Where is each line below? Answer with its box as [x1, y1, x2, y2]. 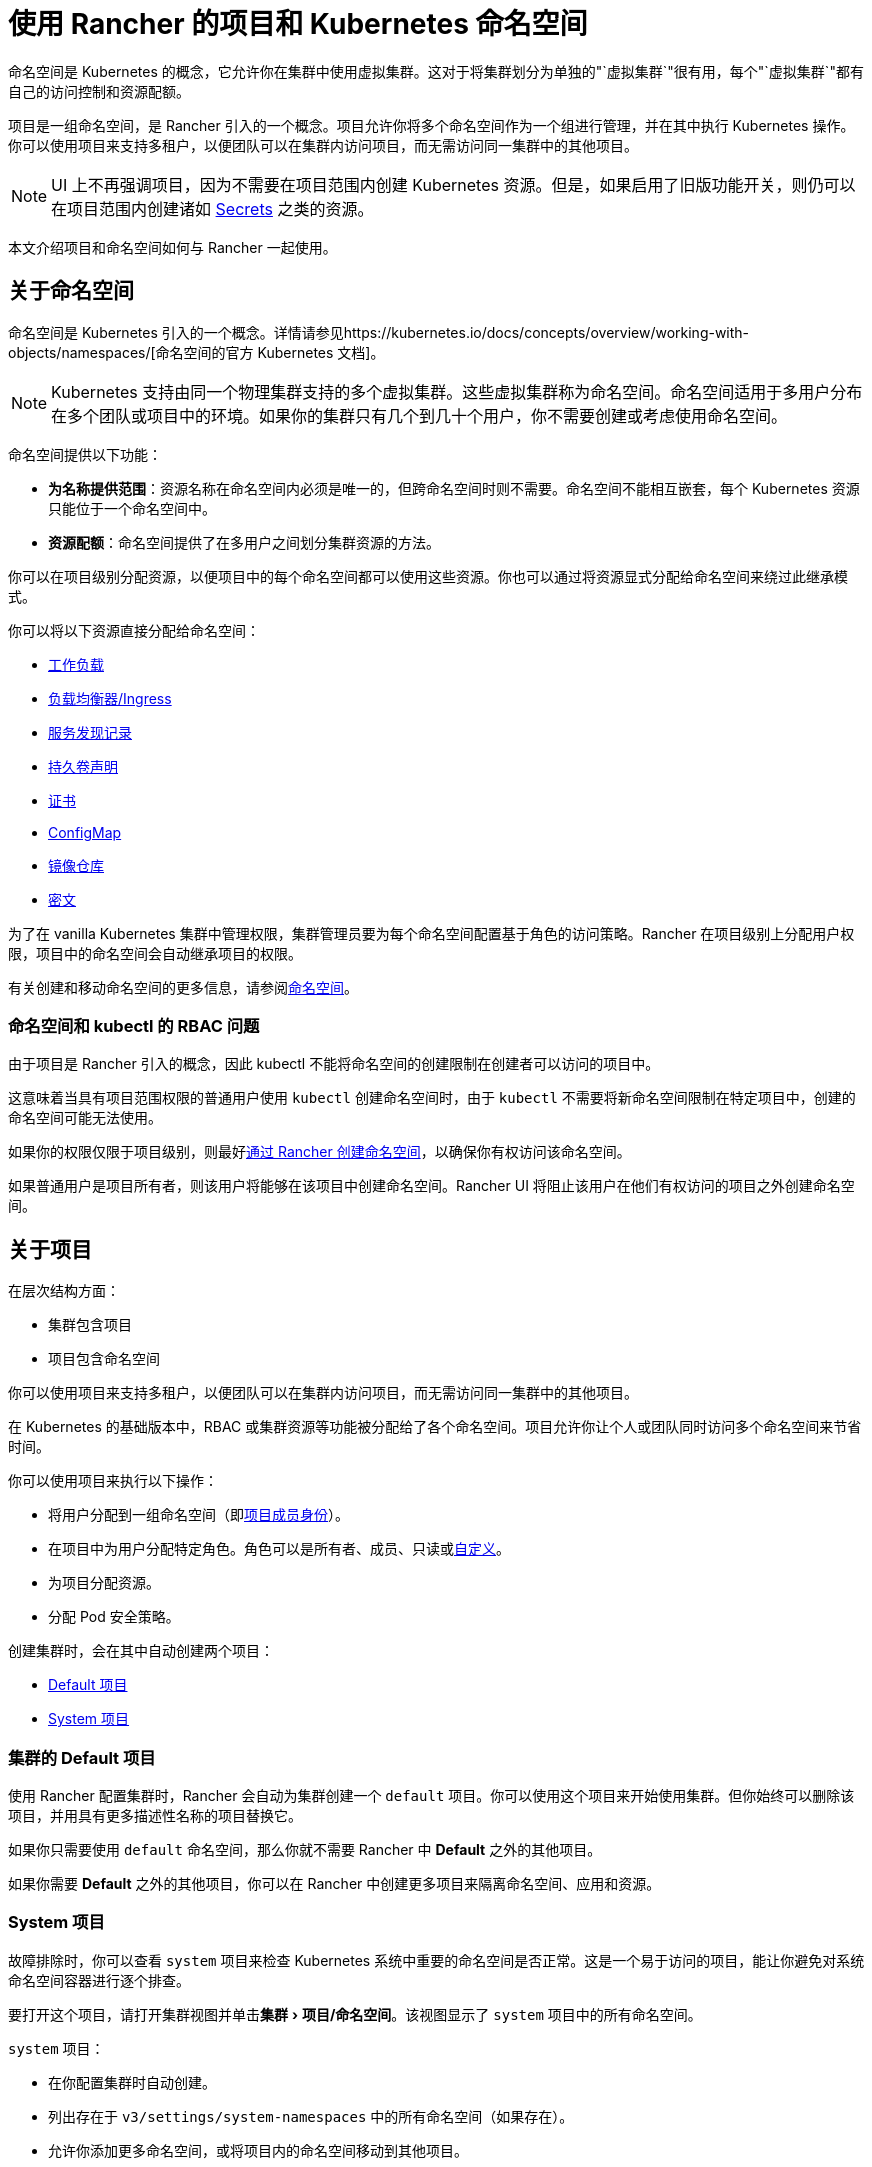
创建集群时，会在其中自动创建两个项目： [8, 1642, 274, 1660]
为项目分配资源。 [48, 1574, 160, 1592]
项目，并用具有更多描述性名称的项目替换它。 [8, 1806, 302, 1824]
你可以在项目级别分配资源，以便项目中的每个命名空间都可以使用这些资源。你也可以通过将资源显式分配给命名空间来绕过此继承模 [8, 567, 848, 585]
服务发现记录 [48, 723, 132, 741]
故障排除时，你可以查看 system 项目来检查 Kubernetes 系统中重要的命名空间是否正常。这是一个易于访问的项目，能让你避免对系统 [8, 1951, 865, 1969]
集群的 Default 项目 [8, 1747, 156, 1768]
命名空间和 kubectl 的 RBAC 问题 [8, 1015, 260, 1036]
